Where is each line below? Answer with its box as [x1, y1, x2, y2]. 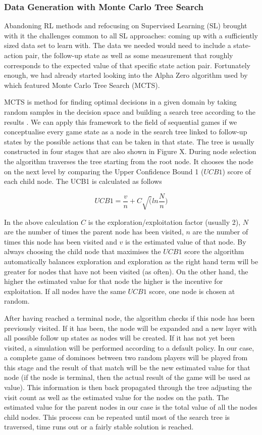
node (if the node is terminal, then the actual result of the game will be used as [4, 372, 250, 382]
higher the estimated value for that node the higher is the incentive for [4, 276, 223, 286]
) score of [222, 166, 251, 176]
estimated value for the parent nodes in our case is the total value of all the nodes [4, 402, 257, 412]
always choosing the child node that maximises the [4, 246, 161, 257]
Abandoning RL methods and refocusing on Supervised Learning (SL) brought [4, 20, 247, 31]
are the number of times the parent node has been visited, [4, 226, 184, 237]
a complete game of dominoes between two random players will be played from [4, 352, 248, 363]
